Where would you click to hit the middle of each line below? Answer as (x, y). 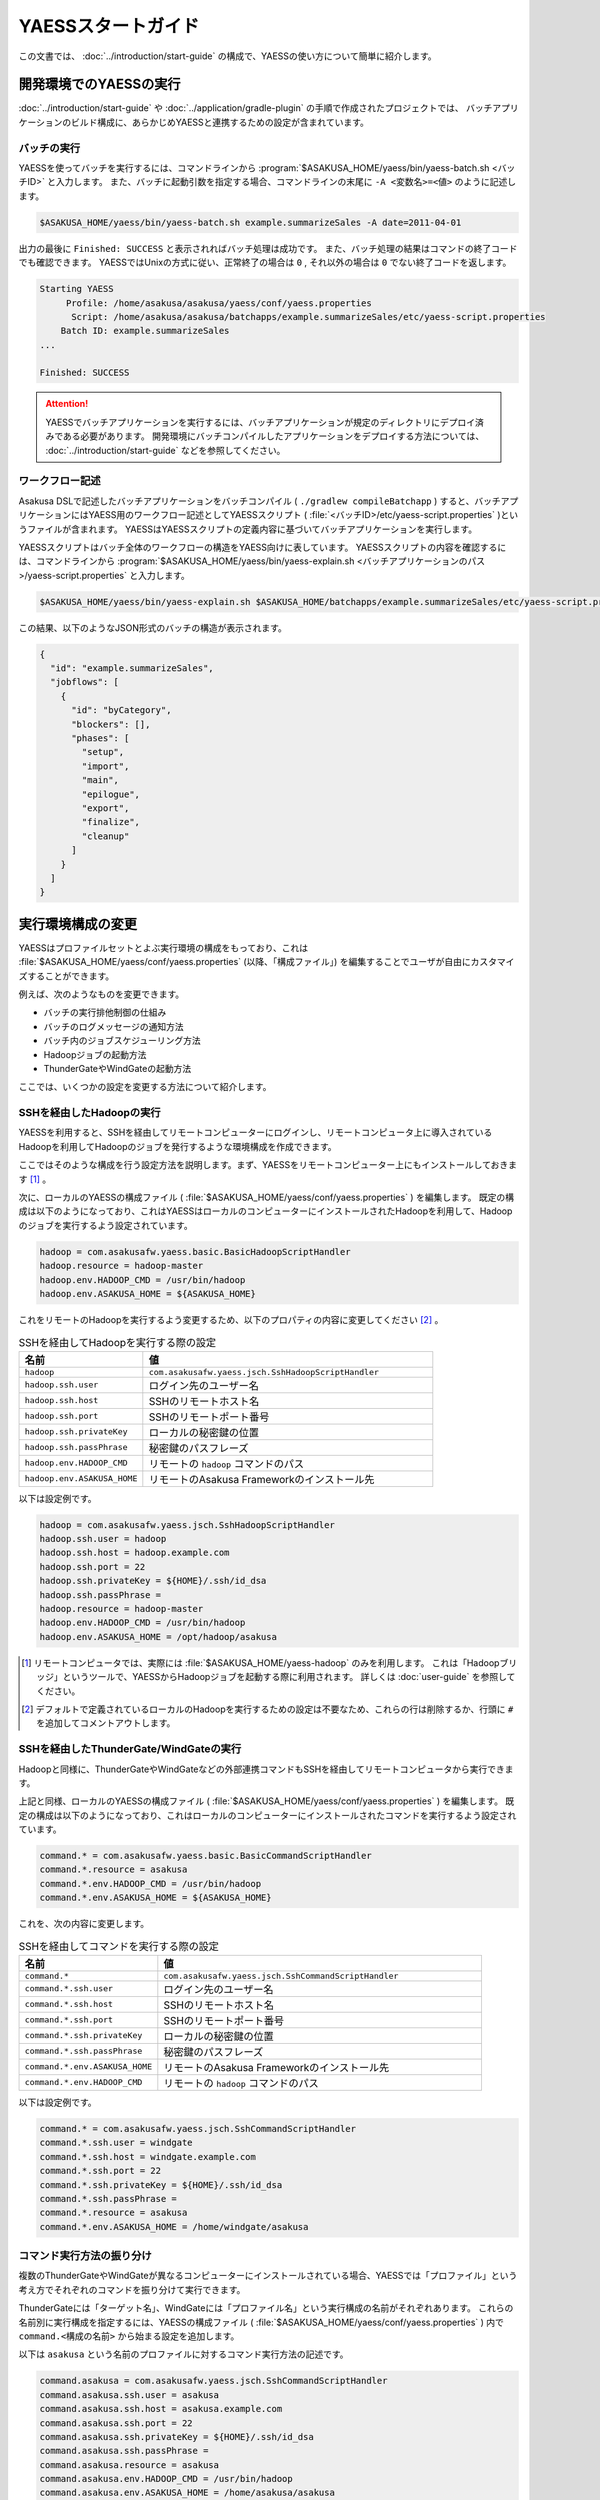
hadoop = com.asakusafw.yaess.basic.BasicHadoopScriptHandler (195, 1251)
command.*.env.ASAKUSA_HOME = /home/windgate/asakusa (174, 2226)
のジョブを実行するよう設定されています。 (106, 1225)
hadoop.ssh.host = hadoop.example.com (134, 1553)
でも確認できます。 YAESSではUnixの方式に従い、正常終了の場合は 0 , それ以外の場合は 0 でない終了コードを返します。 (265, 262)
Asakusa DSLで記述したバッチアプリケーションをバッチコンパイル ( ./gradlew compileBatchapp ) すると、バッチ (259, 501)
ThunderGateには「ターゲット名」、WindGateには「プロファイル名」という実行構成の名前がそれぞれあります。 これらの (266, 2308)
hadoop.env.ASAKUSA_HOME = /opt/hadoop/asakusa (158, 1636)
